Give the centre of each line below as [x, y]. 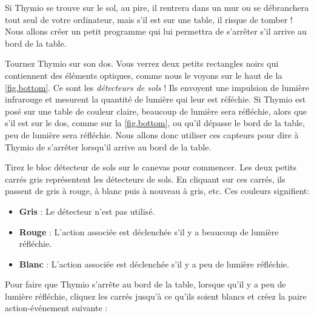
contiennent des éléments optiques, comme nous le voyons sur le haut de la [144, 75]
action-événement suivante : [56, 308]
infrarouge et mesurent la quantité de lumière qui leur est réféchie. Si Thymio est [155, 99]
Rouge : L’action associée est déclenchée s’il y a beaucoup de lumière [149, 231]
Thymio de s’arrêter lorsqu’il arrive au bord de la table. [108, 146]
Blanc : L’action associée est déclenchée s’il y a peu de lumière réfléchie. [154, 264]
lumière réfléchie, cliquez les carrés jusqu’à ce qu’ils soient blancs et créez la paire [156, 296]
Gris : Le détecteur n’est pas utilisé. [87, 211]
